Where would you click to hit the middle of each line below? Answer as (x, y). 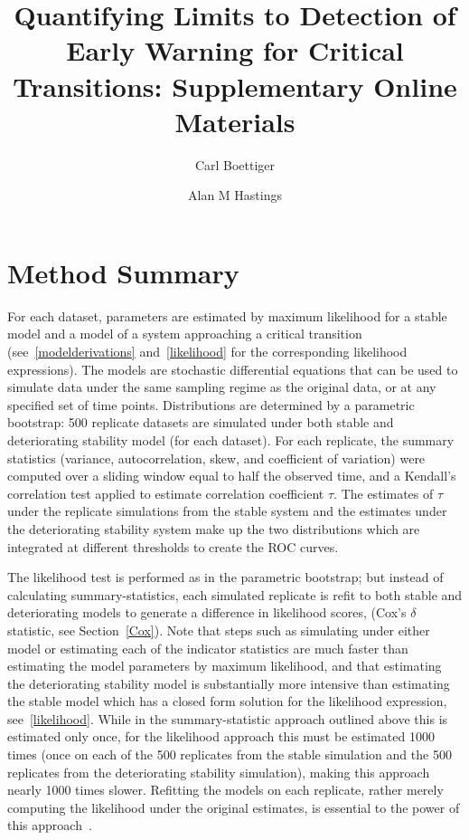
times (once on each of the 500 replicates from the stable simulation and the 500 (230, 754)
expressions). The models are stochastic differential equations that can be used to (233, 369)
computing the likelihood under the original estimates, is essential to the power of (234, 807)
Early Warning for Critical (235, 50)
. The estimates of (384, 493)
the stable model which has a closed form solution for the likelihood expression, (227, 701)
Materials (235, 121)
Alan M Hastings (235, 195)
